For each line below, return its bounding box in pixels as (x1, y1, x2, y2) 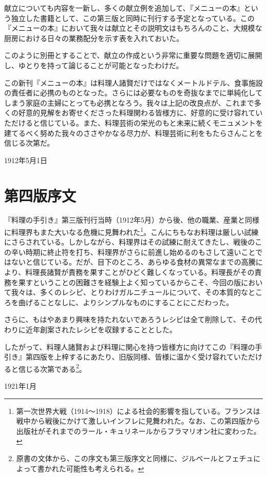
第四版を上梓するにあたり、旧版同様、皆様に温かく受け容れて (25, 351, 234, 362)
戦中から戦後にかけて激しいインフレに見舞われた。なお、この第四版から (16, 415, 260, 426)
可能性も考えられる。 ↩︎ (66, 463, 144, 473)
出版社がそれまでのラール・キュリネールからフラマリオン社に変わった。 (16, 425, 261, 436)
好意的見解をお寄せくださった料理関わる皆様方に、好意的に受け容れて (18, 107, 256, 118)
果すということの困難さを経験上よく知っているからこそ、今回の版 (18, 276, 241, 287)
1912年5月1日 (4, 154, 47, 165)
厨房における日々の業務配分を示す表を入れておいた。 (4, 32, 184, 43)
